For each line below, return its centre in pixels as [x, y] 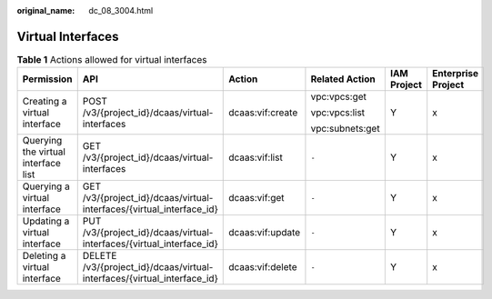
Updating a [46, 221]
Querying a [46, 186]
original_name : [46, 10]
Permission [47, 79]
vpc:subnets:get [346, 129]
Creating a [45, 102]
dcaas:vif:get [257, 198]
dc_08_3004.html [121, 10]
